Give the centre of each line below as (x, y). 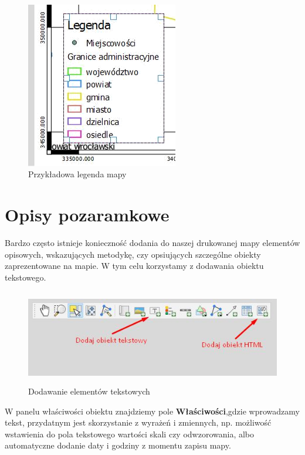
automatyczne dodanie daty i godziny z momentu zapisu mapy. (118, 445)
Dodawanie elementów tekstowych (89, 391)
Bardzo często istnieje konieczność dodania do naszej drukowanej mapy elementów (152, 242)
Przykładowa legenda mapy (77, 174)
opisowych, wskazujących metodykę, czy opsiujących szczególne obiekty (133, 254)
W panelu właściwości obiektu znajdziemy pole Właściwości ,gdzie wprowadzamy (152, 411)
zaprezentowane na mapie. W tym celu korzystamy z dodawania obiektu (134, 266)
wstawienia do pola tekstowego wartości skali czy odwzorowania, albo (130, 434)
